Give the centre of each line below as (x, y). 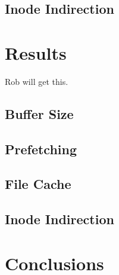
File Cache (38, 184)
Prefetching (41, 149)
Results (36, 52)
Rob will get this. (37, 81)
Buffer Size (39, 113)
